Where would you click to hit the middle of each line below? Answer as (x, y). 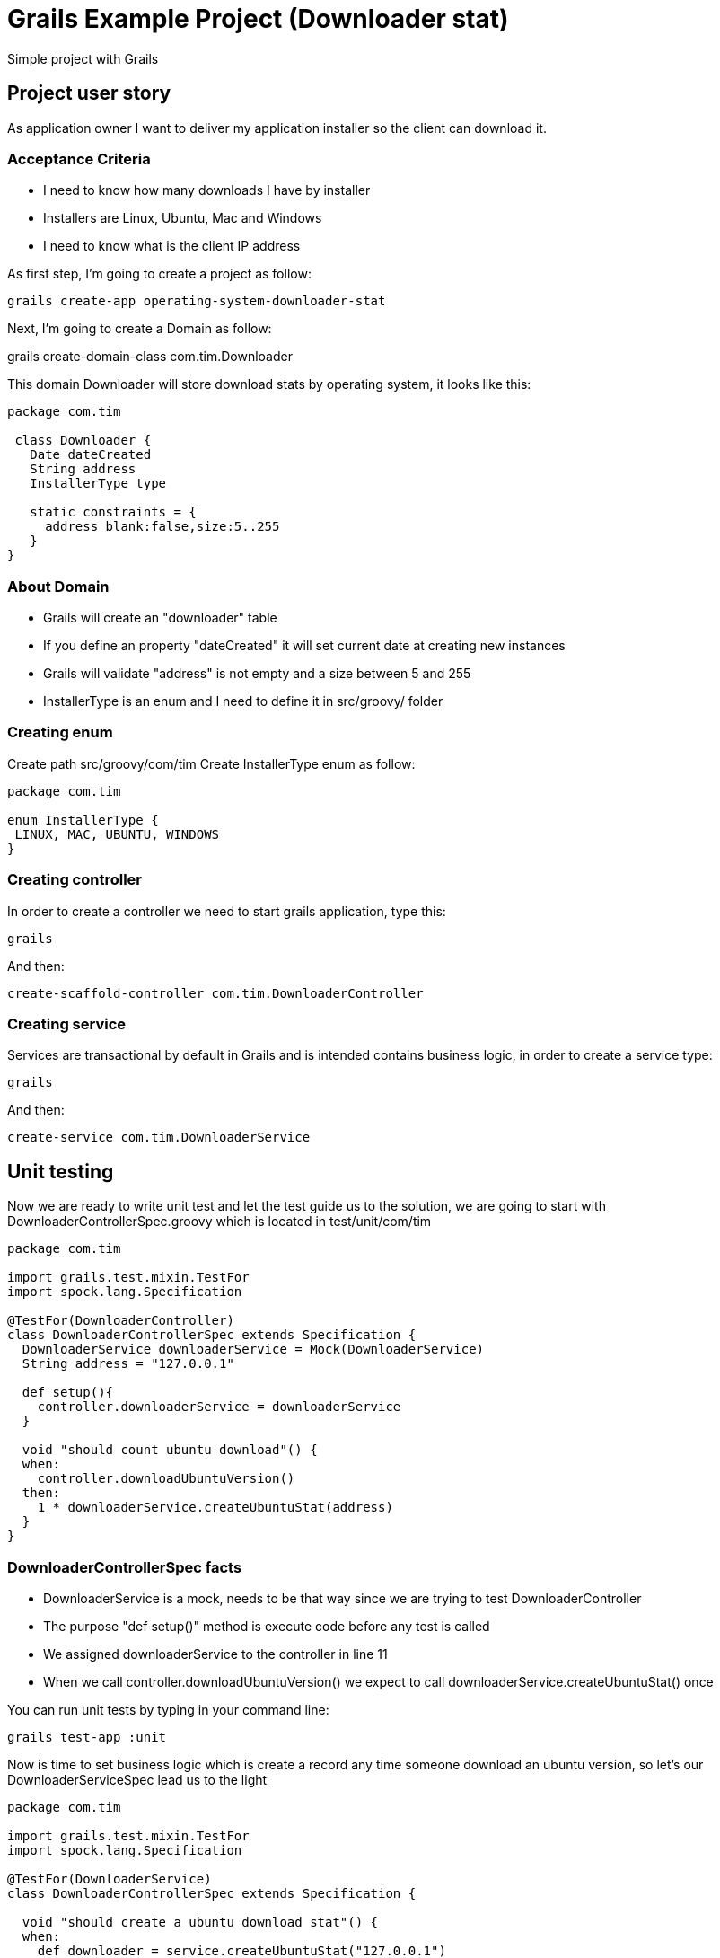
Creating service (67, 1023)
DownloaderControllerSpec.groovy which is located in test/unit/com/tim (220, 1222)
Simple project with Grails (83, 58)
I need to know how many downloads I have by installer (207, 190)
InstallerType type (98, 484)
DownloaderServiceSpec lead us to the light (137, 1779)
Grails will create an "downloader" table (160, 618)
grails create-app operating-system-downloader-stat (197, 301)
